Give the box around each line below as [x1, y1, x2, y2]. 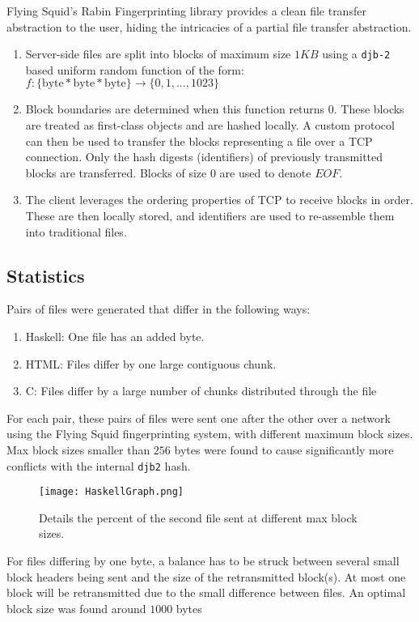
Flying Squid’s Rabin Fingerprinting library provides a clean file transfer [6, 2, 366, 19]
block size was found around [6, 599, 146, 616]
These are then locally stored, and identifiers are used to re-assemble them [25, 207, 395, 224]
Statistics [6, 262, 85, 288]
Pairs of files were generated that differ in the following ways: [6, 300, 311, 317]
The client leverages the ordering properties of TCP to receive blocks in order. [25, 191, 413, 208]
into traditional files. [25, 223, 127, 240]
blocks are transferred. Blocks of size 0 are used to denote [25, 164, 311, 181]
